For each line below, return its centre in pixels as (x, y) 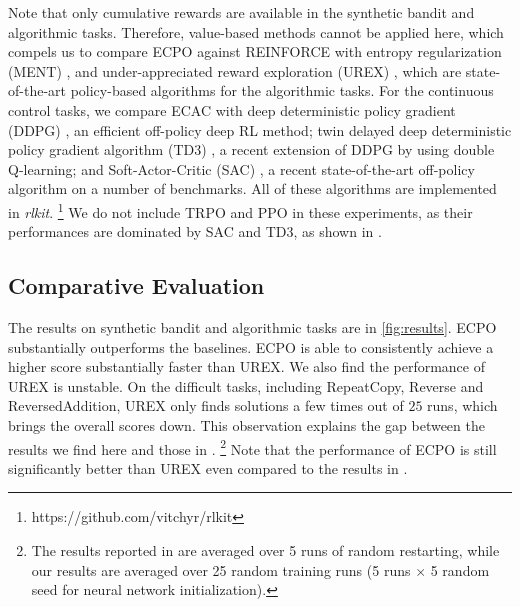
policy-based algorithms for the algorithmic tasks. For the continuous (282, 90)
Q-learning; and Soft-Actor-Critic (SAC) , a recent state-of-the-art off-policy (241, 168)
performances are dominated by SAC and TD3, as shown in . (195, 231)
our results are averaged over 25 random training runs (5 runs (221, 569)
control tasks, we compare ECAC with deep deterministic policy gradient (232, 109)
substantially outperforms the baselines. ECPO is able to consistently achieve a (251, 346)
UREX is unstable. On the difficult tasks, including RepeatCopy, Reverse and (246, 385)
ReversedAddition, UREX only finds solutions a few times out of (206, 405)
